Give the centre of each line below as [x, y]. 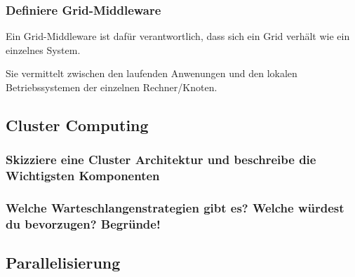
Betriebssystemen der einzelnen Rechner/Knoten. [112, 87]
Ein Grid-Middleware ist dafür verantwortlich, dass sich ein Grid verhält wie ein [178, 36]
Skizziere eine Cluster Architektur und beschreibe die [161, 160]
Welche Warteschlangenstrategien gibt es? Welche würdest [175, 208]
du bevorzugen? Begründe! [83, 223]
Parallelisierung [63, 263]
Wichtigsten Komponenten [83, 176]
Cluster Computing [77, 124]
